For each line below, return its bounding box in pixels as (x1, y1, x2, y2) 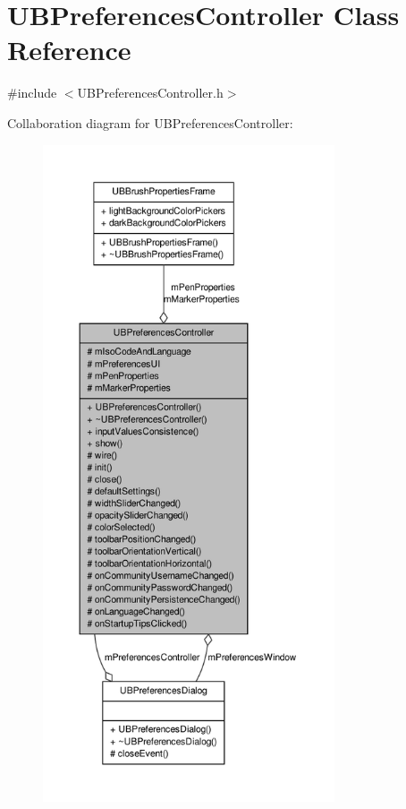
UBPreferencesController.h (77, 83, 224, 102)
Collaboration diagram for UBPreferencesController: (7, 113, 293, 132)
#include (7, 83, 57, 102)
